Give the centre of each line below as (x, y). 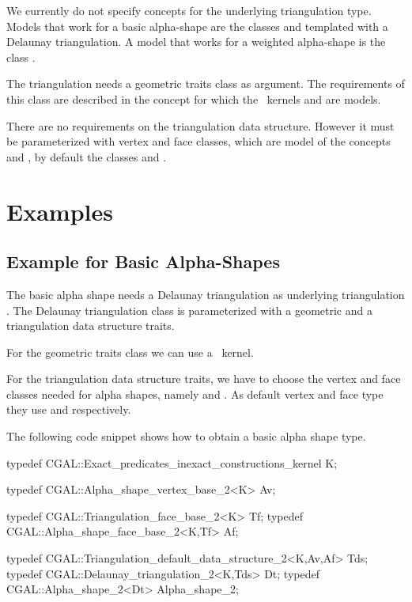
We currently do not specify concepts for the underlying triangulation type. (189, 10)
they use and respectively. (69, 409)
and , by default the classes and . (87, 156)
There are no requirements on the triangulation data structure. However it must (200, 125)
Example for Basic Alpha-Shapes (143, 261)
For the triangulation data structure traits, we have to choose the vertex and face (204, 379)
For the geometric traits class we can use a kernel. (130, 352)
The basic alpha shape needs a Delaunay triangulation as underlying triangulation (206, 294)
